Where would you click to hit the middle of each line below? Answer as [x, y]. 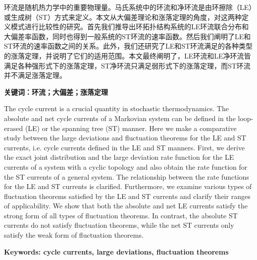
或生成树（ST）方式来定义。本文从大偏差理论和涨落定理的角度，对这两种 [123, 17]
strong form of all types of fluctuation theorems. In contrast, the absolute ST [121, 215]
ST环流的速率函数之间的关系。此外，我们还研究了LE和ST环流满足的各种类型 [128, 46]
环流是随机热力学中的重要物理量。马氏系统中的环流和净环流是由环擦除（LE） [128, 7]
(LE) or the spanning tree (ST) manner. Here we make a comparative [131, 128]
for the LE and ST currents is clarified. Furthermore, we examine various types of [128, 186]
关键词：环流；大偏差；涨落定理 [56, 92]
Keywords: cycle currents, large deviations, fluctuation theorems [116, 251]
